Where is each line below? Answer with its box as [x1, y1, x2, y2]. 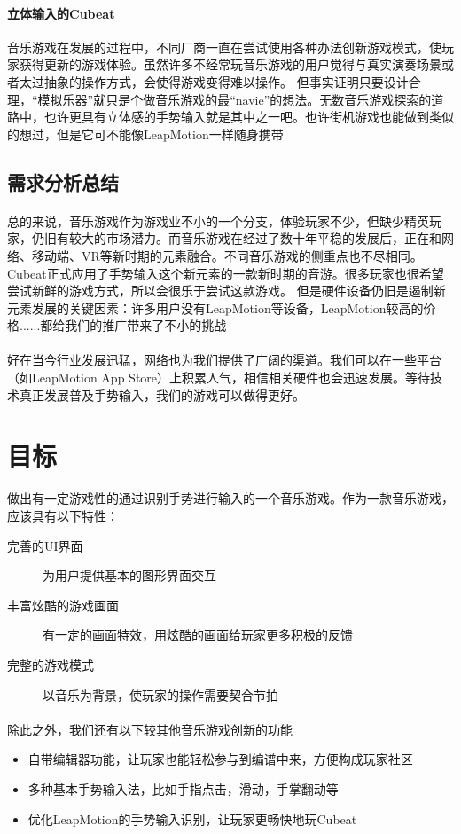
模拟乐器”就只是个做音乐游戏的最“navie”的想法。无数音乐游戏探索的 [37, 90, 432, 108]
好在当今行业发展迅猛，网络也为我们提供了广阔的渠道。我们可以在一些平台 [7, 350, 441, 369]
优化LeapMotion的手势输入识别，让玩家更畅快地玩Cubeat [27, 809, 357, 828]
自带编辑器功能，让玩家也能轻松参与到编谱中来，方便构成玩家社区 [27, 750, 413, 768]
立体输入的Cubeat [7, 4, 115, 22]
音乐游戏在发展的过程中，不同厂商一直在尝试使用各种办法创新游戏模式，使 [7, 37, 441, 56]
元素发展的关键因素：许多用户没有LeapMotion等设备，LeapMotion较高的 [7, 298, 424, 317]
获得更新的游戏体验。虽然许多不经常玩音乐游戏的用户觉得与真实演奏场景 [19, 55, 441, 74]
